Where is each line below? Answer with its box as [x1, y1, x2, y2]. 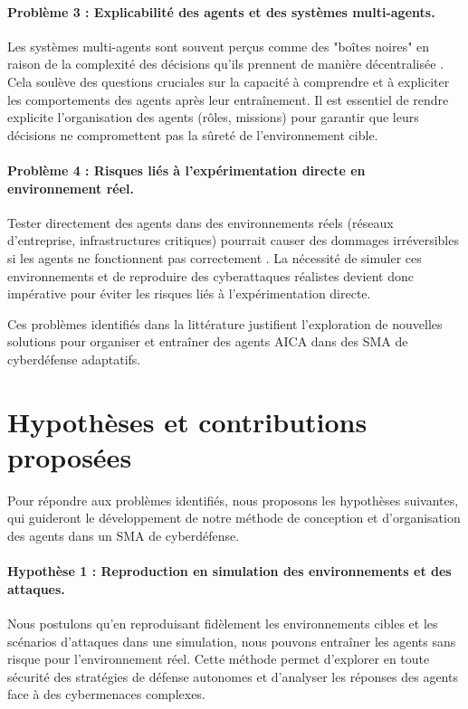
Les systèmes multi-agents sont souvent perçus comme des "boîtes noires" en [7, 36, 430, 55]
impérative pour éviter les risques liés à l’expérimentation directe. [7, 284, 371, 303]
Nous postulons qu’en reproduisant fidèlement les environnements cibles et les [7, 613, 438, 632]
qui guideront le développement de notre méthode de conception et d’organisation [7, 508, 461, 527]
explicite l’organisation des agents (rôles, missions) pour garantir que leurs [7, 108, 419, 127]
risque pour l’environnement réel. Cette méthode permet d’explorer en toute [7, 649, 430, 668]
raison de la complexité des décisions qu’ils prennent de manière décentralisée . [7, 54, 444, 73]
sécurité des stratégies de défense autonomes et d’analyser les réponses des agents [7, 666, 458, 685]
